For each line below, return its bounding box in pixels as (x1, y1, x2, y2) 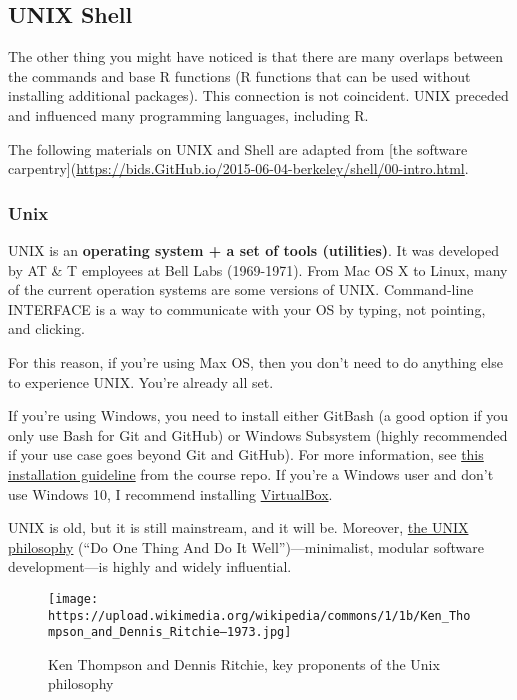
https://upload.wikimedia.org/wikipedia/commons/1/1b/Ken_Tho (48, 608, 471, 623)
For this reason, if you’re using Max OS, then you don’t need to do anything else (8, 351, 503, 372)
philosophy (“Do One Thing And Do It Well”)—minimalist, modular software (8, 536, 484, 557)
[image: (48, 591, 99, 606)
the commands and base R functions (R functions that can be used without (8, 65, 471, 86)
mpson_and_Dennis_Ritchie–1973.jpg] (48, 625, 292, 640)
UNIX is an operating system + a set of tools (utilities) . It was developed (8, 239, 499, 260)
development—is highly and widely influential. (8, 556, 292, 577)
